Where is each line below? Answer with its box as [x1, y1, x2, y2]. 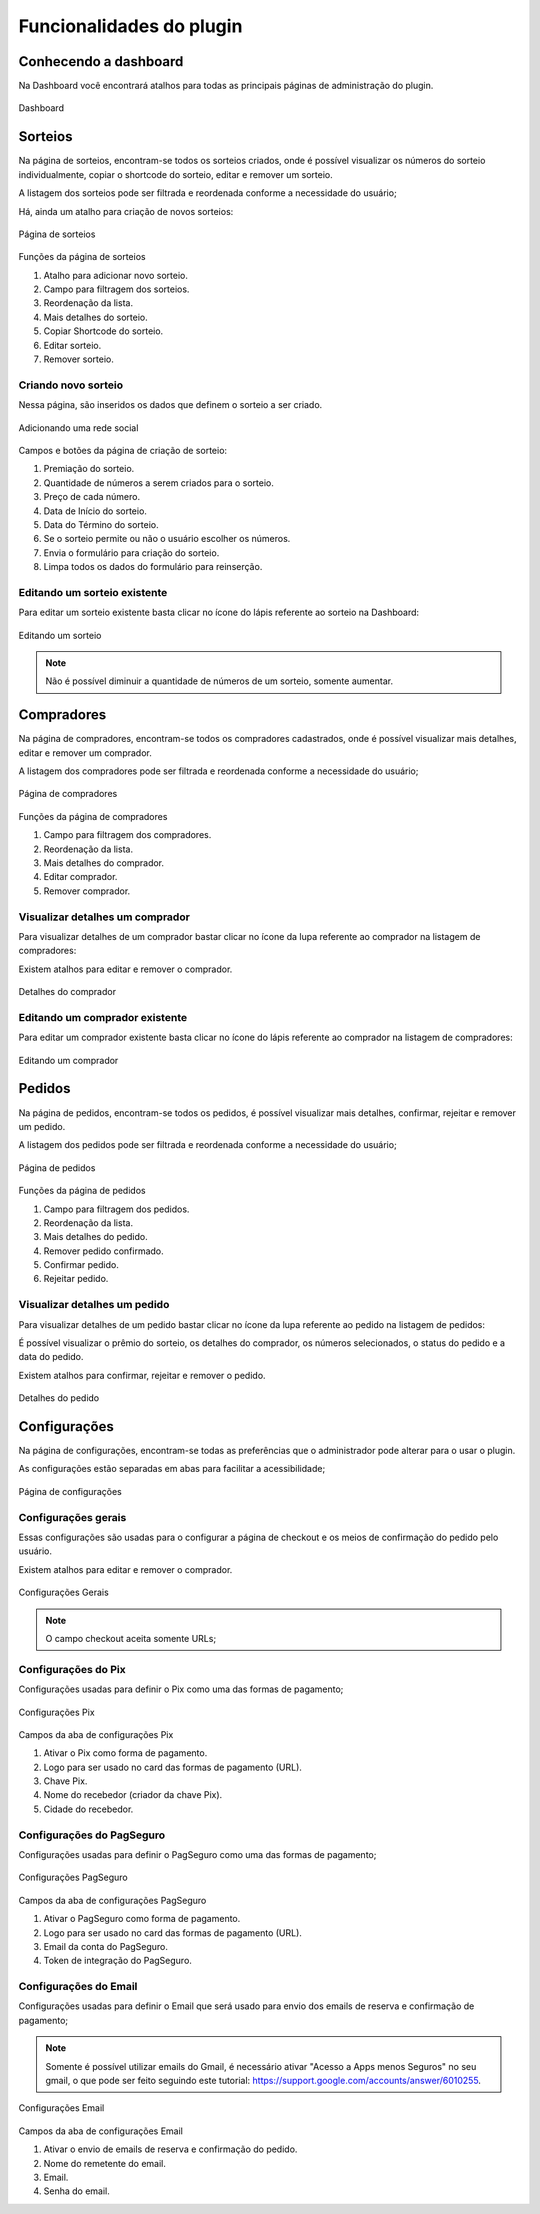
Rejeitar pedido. [43, 1273, 109, 1285]
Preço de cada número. [43, 491, 140, 503]
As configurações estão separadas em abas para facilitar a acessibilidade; [18, 1463, 326, 1475]
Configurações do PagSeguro [18, 1828, 166, 1842]
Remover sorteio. [43, 353, 115, 365]
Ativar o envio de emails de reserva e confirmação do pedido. [43, 2143, 298, 2155]
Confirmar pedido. [43, 1259, 119, 1271]
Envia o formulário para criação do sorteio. [43, 546, 220, 559]
